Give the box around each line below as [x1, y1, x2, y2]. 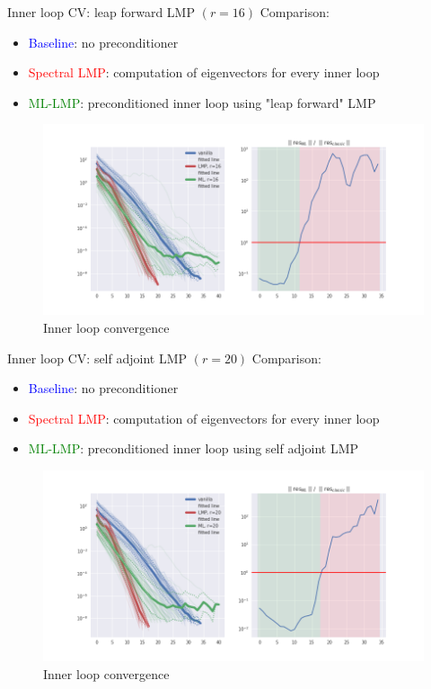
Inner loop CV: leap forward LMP [7, 3, 195, 21]
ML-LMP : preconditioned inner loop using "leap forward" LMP [28, 93, 376, 112]
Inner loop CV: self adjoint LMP [7, 348, 188, 367]
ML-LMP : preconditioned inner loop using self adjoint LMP [28, 439, 359, 458]
